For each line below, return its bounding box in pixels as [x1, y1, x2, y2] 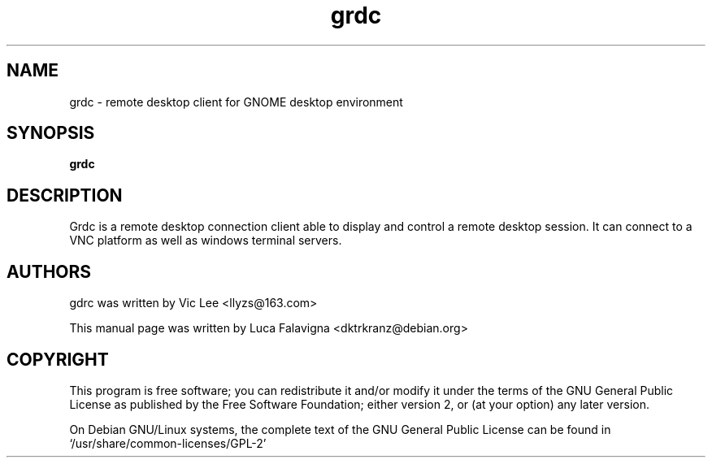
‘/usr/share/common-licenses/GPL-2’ [69, 436, 267, 450]
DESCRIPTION [7, 184, 123, 206]
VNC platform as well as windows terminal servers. [69, 233, 342, 248]
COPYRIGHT [7, 349, 109, 370]
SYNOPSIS [7, 123, 95, 144]
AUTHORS [7, 261, 92, 282]
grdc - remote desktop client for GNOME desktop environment [69, 94, 403, 109]
